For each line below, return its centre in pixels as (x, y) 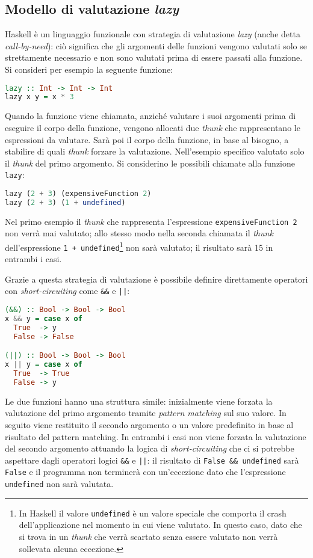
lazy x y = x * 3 (39, 97)
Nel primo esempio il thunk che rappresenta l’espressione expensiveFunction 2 (151, 221)
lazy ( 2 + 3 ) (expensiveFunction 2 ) (78, 193)
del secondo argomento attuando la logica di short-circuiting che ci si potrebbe (150, 448)
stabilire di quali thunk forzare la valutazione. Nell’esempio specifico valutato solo (155, 151)
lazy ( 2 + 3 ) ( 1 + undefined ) (65, 202)
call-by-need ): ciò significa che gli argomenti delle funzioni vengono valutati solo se (156, 45)
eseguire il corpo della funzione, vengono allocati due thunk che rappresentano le (153, 127)
